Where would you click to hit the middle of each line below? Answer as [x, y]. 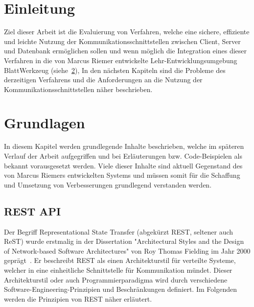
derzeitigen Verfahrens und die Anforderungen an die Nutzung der [103, 80]
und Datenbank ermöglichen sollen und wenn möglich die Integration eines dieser [125, 51]
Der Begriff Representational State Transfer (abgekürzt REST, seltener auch [119, 231]
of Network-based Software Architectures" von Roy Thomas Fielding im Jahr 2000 [127, 250]
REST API [33, 211]
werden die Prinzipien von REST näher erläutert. [78, 298]
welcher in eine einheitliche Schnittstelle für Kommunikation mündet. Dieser [118, 270]
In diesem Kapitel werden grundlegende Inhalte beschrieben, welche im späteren [124, 146]
